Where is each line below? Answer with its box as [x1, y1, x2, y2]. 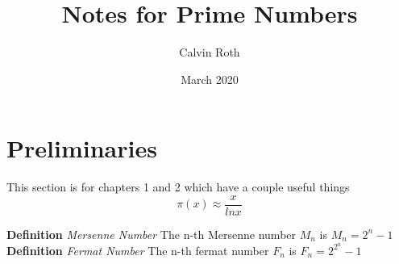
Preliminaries [6, 132, 157, 165]
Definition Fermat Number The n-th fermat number [6, 241, 269, 258]
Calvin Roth [179, 44, 240, 61]
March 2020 [181, 70, 239, 87]
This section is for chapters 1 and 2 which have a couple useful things [6, 178, 350, 195]
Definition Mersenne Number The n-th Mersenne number [6, 225, 297, 242]
